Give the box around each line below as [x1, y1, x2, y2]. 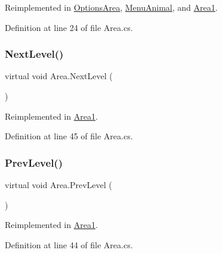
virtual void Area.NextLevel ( [5, 70, 113, 82]
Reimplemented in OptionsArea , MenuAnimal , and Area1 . [5, 1, 218, 13]
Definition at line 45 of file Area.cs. [5, 130, 133, 142]
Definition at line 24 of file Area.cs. [5, 21, 133, 33]
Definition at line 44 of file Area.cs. [5, 238, 133, 251]
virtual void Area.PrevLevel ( [5, 179, 112, 190]
